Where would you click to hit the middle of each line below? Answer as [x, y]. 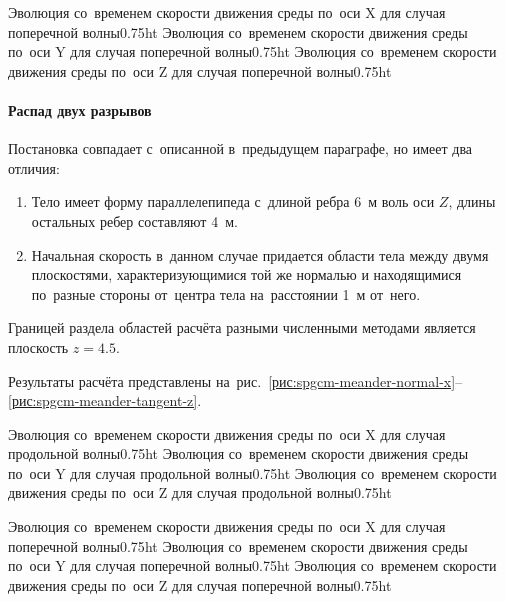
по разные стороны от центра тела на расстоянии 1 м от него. [226, 293]
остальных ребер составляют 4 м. [134, 220]
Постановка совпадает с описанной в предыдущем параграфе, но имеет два [240, 148]
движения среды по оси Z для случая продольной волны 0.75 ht [200, 492]
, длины [472, 201]
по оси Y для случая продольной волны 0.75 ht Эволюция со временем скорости [252, 472]
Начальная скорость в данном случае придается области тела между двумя [260, 254]
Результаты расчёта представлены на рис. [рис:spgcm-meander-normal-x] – [235, 380]
